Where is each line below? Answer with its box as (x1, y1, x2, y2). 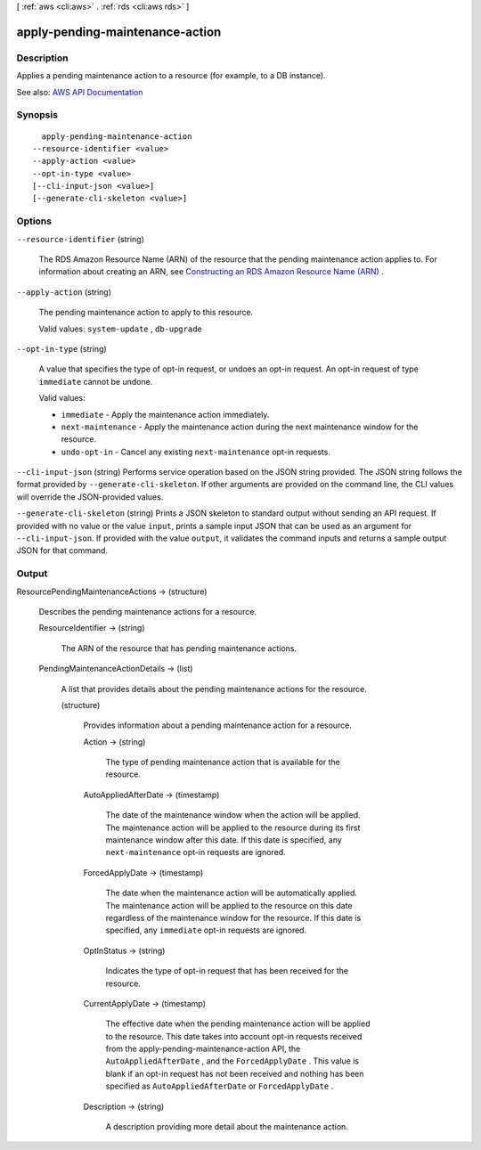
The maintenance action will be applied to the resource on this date (105, 900, 353, 910)
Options (16, 215, 53, 227)
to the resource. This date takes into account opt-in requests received (105, 1031, 363, 1041)
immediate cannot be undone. (38, 376, 153, 387)
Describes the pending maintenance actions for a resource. (38, 606, 257, 616)
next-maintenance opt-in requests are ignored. (105, 847, 286, 858)
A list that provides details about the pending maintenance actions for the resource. (61, 683, 367, 694)
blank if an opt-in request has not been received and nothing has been (105, 1068, 364, 1079)
